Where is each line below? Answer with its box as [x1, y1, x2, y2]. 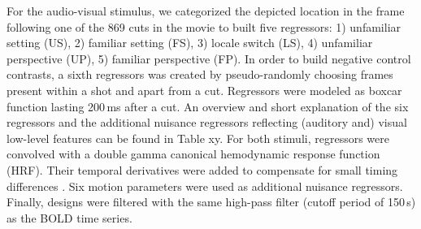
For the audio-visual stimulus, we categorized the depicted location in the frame [7, 2, 405, 19]
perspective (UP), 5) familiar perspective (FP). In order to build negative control [7, 50, 411, 67]
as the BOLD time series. [7, 209, 132, 226]
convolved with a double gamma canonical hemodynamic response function [7, 145, 380, 162]
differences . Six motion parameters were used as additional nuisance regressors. [7, 177, 403, 194]
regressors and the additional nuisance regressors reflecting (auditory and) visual [7, 114, 407, 131]
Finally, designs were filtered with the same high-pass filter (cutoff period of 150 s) [7, 193, 416, 210]
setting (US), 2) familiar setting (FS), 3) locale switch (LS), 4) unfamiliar [7, 34, 373, 51]
